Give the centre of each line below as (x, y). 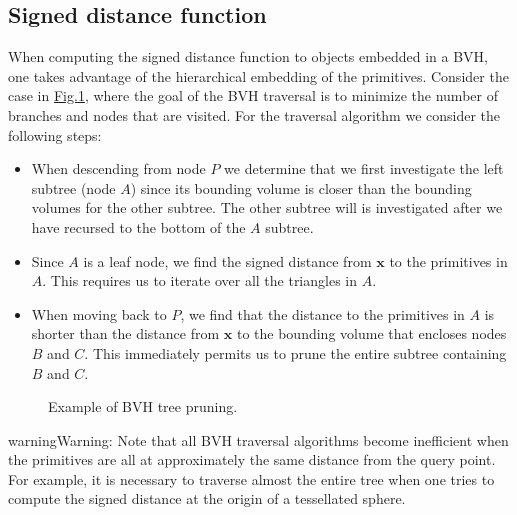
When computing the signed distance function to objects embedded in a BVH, (248, 56)
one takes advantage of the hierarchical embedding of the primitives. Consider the (258, 75)
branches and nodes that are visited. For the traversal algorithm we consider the (254, 114)
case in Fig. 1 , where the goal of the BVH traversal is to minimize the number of (253, 95)
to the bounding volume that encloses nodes (371, 333)
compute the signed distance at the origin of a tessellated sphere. (207, 498)
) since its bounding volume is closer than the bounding (301, 187)
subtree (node (73, 187)
